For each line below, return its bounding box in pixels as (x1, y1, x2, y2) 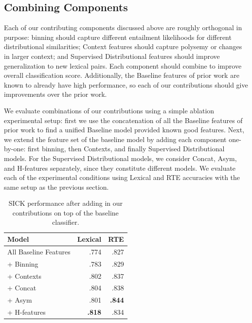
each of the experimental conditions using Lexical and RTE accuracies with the (4, 172, 240, 182)
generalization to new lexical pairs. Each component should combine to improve (4, 60, 242, 71)
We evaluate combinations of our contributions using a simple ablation (4, 105, 215, 115)
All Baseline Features (7, 246, 71, 256)
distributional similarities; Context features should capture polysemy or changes (4, 41, 242, 52)
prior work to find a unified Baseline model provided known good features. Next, (4, 125, 245, 135)
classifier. (52, 217, 79, 227)
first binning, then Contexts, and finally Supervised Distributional (27, 144, 225, 154)
